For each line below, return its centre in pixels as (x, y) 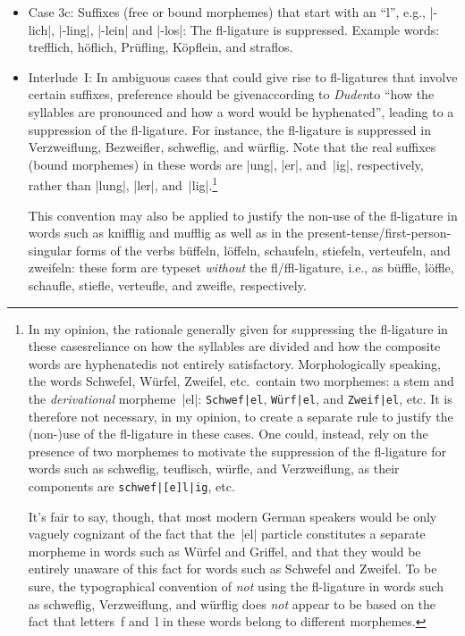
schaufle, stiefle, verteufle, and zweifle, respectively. (167, 285)
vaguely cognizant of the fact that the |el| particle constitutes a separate (227, 534)
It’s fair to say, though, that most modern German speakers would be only (232, 516)
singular (50, 250)
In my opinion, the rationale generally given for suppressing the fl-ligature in (238, 328)
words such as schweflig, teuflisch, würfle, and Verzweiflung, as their (214, 469)
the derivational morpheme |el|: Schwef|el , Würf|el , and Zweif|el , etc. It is (240, 398)
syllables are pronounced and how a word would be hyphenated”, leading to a (241, 111)
